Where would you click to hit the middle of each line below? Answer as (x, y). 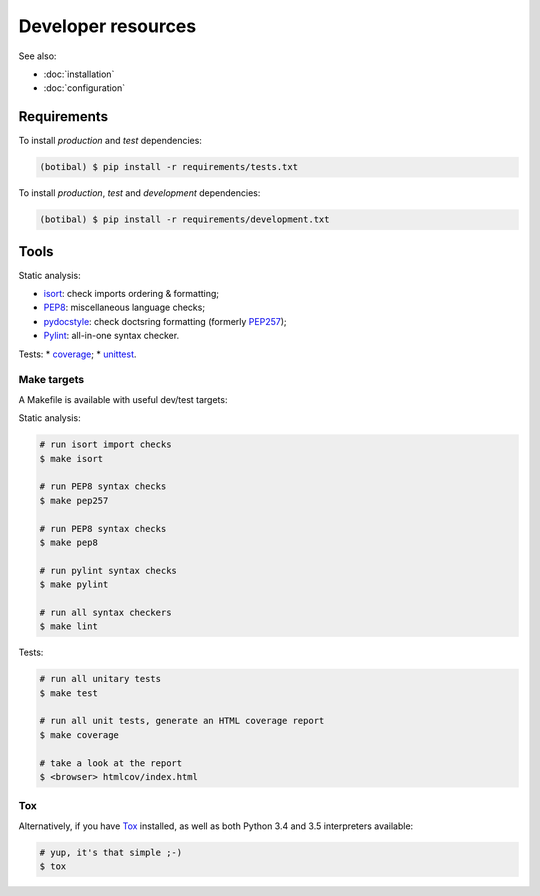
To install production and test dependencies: (110, 141)
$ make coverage (79, 734)
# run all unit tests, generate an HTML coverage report (182, 721)
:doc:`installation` (79, 74)
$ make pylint (74, 584)
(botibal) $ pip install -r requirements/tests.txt (169, 167)
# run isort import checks (105, 444)
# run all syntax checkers (105, 612)
